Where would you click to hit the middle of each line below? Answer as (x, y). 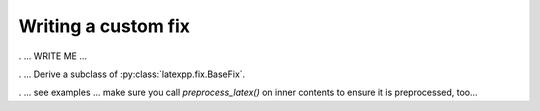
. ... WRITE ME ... (53, 56)
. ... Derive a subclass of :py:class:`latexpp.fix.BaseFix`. (132, 74)
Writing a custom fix (104, 26)
